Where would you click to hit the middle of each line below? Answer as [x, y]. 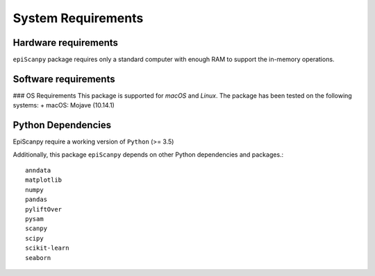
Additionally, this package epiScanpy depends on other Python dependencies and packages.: [148, 154]
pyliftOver [44, 209]
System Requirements [78, 18]
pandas [36, 200]
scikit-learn [47, 248]
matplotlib [44, 180]
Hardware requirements [65, 43]
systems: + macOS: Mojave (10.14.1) [64, 105]
